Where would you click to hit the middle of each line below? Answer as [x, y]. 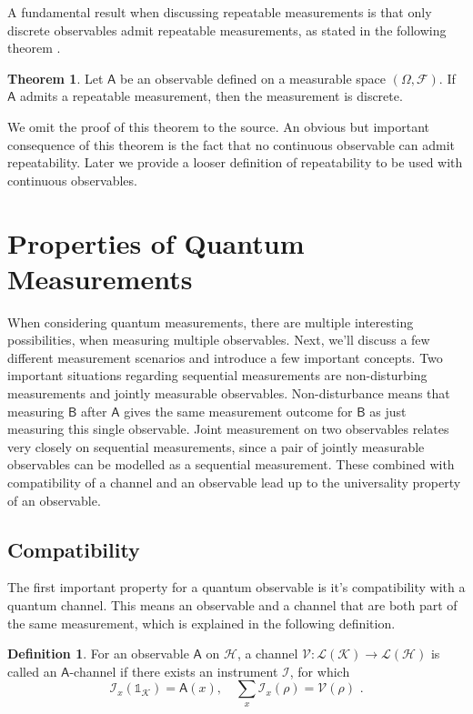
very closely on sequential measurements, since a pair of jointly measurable [216, 446]
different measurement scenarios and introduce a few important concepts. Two [225, 357]
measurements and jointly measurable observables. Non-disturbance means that [229, 393]
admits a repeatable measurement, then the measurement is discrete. [211, 96]
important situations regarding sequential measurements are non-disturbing [217, 375]
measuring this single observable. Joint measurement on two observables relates [228, 429]
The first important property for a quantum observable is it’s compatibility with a [236, 587]
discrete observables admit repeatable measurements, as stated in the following [227, 30]
